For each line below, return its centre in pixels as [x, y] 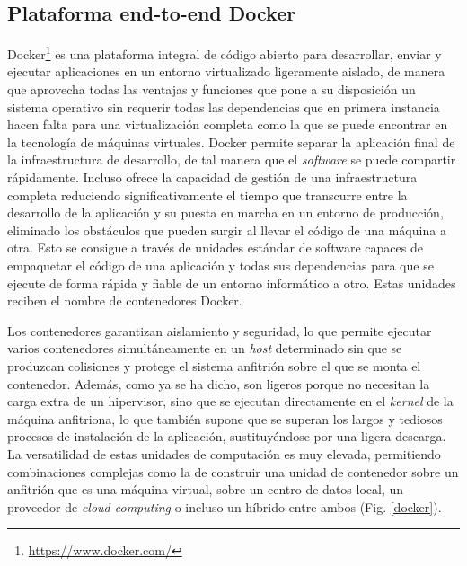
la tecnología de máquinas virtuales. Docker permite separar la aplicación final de [231, 141]
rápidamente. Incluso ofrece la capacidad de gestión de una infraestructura [212, 177]
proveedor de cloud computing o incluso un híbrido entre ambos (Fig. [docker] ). [225, 506]
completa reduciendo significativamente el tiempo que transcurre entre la [207, 195]
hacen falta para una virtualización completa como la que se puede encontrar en [228, 124]
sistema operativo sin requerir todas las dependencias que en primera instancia [224, 106]
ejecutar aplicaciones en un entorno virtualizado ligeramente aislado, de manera [226, 71]
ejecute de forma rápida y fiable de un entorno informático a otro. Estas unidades [232, 283]
